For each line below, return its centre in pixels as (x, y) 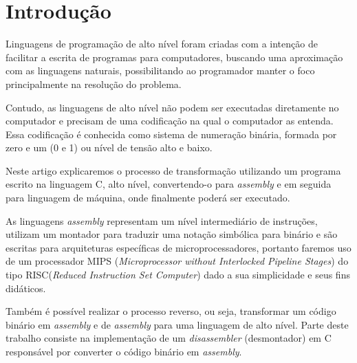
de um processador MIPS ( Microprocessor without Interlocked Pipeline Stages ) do (177, 261)
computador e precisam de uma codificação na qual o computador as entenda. (170, 121)
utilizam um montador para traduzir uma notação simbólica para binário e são (172, 234)
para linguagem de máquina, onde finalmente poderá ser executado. (148, 198)
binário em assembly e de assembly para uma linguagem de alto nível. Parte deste (177, 324)
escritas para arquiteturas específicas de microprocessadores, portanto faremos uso (178, 247)
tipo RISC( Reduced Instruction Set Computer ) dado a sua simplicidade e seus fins (178, 275)
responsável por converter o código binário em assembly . (124, 351)
